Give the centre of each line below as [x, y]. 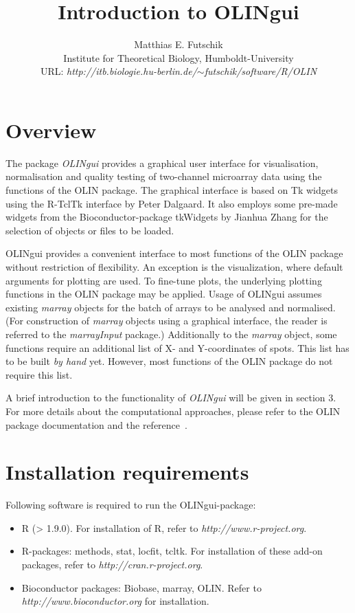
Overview [51, 130]
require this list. [39, 374]
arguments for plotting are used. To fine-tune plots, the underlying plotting [164, 280]
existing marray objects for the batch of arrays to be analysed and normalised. [171, 307]
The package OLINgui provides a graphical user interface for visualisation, [162, 163]
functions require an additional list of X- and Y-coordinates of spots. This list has [177, 347]
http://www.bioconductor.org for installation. [115, 601]
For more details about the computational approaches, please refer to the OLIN [173, 411]
